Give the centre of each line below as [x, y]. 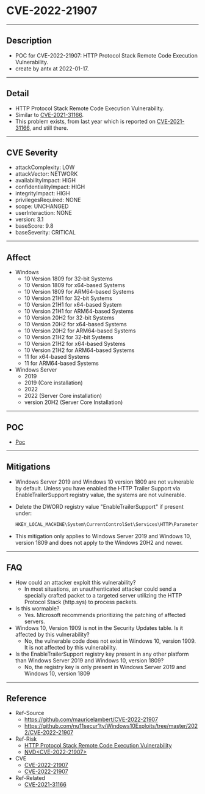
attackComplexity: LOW [45, 167]
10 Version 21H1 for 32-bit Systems [68, 298]
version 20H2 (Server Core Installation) [74, 402]
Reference [27, 698]
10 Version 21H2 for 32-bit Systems [69, 337]
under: [23, 513]
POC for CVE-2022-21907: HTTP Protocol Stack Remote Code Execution [106, 55]
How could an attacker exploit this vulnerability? [75, 582]
